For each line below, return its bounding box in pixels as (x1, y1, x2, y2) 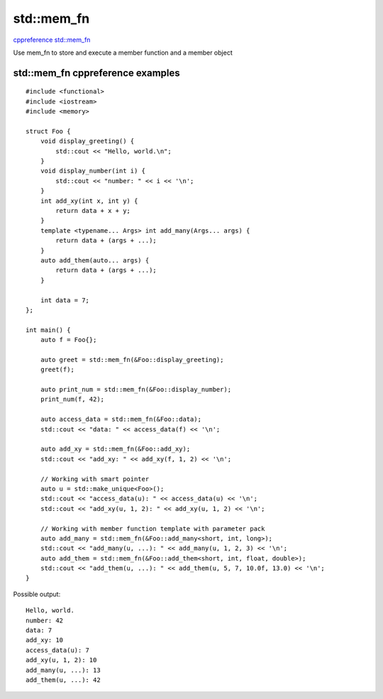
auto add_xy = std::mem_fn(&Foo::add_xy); (40, 445, 191, 453)
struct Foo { (26, 127, 71, 135)
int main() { (26, 326, 71, 334)
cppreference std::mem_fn (13, 35, 91, 44)
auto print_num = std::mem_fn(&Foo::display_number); (40, 385, 232, 394)
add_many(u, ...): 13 (26, 666, 101, 674)
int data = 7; (40, 296, 90, 304)
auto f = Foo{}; (40, 336, 97, 344)
